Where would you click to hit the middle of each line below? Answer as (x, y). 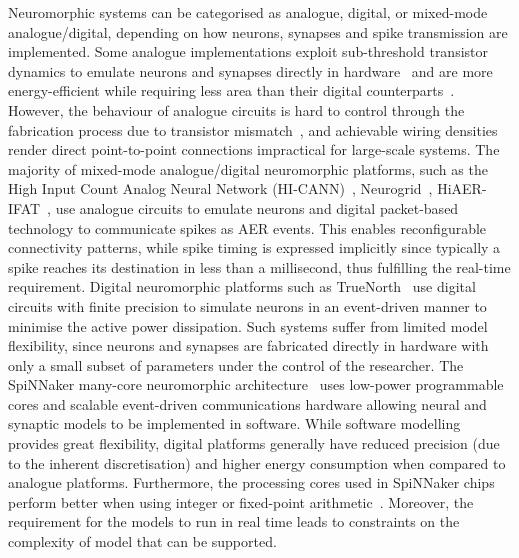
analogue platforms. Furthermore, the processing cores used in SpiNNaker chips (251, 482)
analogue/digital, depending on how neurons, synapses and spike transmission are (258, 31)
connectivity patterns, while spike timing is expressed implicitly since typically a (254, 247)
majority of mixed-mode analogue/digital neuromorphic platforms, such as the (248, 168)
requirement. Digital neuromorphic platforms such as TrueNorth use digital (242, 286)
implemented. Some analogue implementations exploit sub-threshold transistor (248, 51)
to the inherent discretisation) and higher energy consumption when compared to (257, 462)
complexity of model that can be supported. (142, 541)
